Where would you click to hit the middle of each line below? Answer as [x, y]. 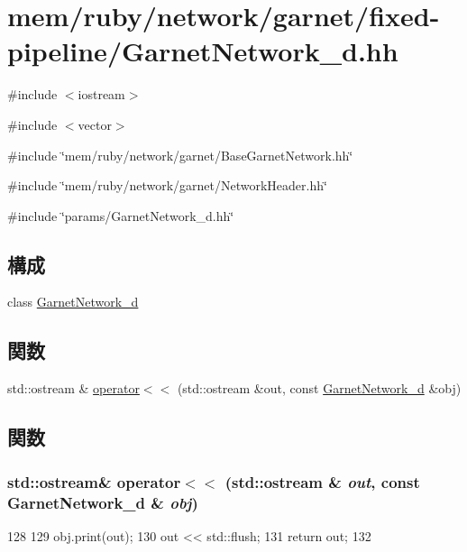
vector [95, 124]
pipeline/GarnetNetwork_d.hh [203, 51]
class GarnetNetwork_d [73, 302]
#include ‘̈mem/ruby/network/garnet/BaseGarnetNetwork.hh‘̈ [180, 155]
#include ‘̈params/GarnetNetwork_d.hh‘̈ [121, 215]
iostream [101, 94]
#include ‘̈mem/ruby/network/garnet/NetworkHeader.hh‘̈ [167, 185]
